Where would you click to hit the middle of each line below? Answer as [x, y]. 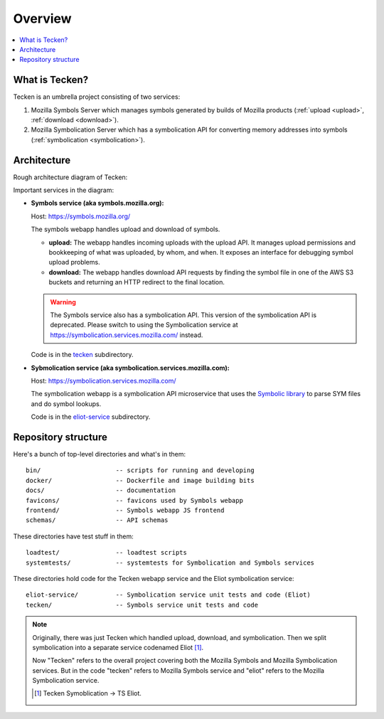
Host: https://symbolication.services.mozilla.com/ [104, 380]
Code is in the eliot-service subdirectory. [91, 417]
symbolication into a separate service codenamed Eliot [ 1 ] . [118, 647]
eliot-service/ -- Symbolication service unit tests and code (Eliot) [168, 595]
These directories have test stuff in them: [74, 536]
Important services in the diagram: [63, 190]
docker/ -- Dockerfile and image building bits [140, 480]
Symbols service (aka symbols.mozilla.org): [97, 203]
